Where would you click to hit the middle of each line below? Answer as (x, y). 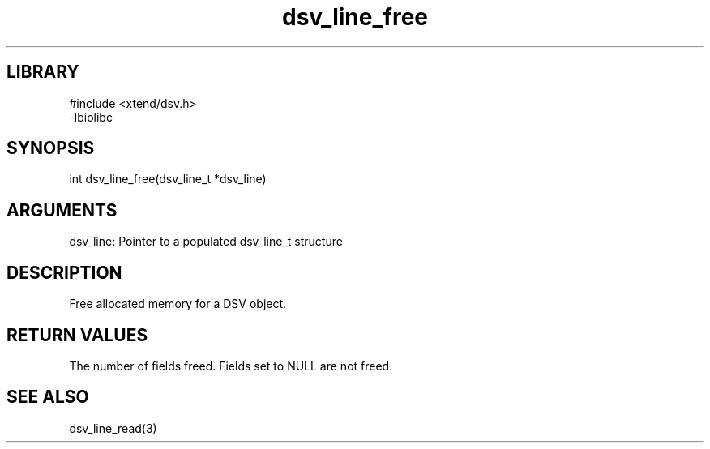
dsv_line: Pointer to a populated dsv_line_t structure (206, 242)
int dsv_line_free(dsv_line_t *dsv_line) (168, 179)
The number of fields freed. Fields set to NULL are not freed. (231, 366)
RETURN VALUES (77, 335)
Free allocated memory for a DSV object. (178, 304)
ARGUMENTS (62, 210)
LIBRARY (43, 72)
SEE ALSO (48, 397)
